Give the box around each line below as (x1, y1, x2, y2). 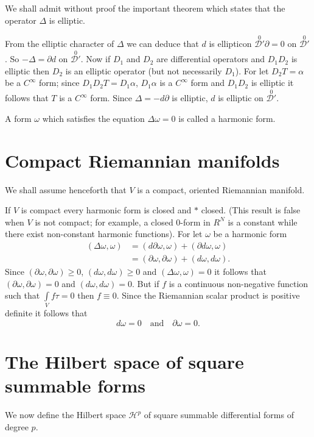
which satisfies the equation (42, 112, 145, 124)
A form (5, 112, 32, 124)
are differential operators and (156, 52, 265, 65)
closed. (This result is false (201, 204, 301, 216)
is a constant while (228, 215, 298, 228)
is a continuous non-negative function (169, 277, 309, 290)
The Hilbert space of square (5, 349, 244, 374)
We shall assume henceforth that (5, 183, 127, 196)
